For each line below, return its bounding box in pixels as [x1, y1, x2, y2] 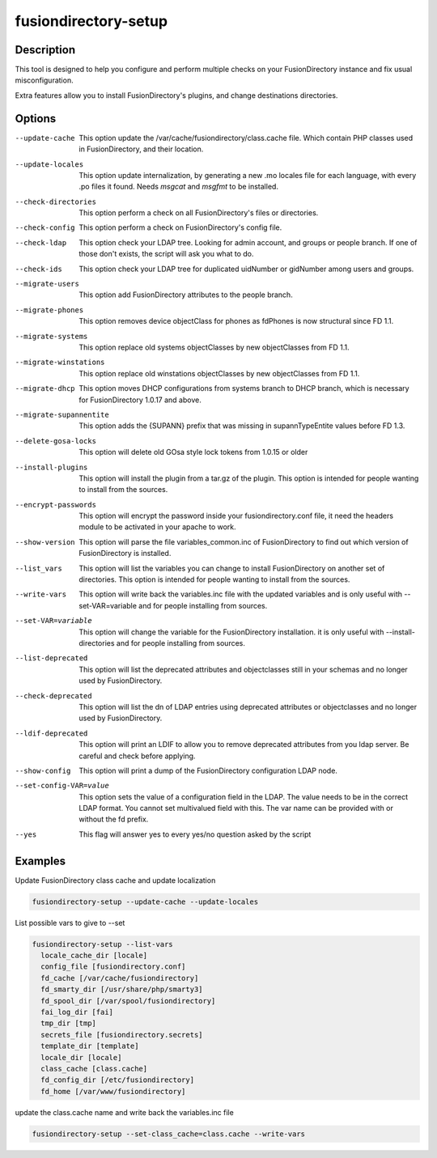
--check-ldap [15, 238, 67, 247]
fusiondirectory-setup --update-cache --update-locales [32, 897, 259, 906]
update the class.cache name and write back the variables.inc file [15, 1107, 234, 1117]
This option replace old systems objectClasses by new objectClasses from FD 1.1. [78, 342, 350, 352]
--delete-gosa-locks [15, 436, 97, 445]
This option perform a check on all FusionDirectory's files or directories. [78, 208, 319, 218]
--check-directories [15, 197, 97, 206]
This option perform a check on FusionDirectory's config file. [78, 223, 282, 232]
